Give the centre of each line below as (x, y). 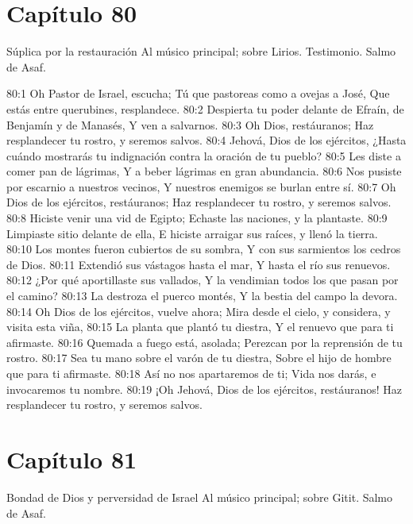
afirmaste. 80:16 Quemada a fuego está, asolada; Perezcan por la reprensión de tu (205, 342)
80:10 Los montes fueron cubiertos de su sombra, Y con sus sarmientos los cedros (204, 249)
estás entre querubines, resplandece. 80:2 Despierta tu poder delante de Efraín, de (205, 108)
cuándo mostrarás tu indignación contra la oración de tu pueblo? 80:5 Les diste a (204, 155)
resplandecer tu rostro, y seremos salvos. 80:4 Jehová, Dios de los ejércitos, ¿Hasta (206, 140)
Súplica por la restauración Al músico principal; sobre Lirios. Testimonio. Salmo (201, 51)
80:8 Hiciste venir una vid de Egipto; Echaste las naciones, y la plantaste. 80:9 (197, 218)
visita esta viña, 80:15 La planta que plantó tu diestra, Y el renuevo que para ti (200, 327)
